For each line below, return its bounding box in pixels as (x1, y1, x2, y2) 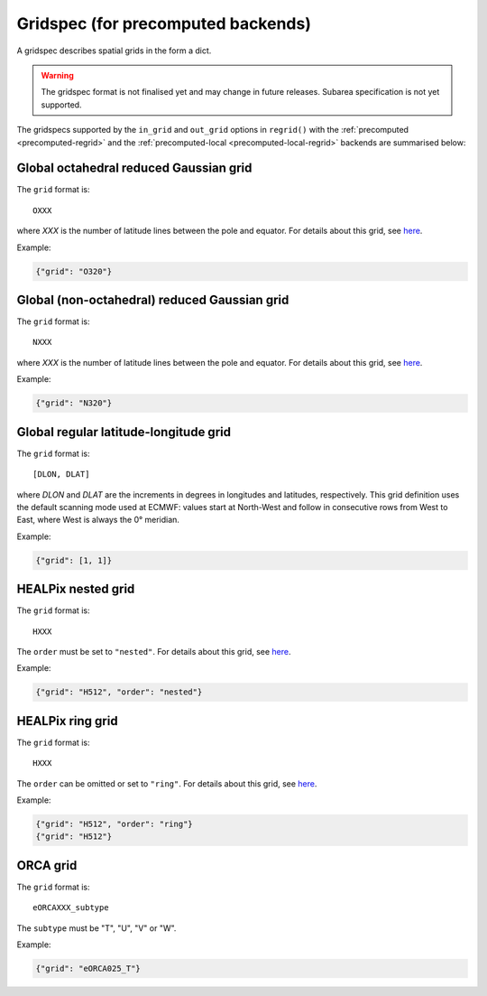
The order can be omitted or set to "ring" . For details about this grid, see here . (16, 777, 317, 789)
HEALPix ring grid (16, 713, 118, 729)
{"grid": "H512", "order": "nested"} (35, 687, 203, 697)
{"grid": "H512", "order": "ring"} (35, 818, 193, 829)
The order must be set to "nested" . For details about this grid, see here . (16, 646, 292, 656)
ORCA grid (16, 858, 78, 873)
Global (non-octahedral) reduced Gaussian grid (16, 292, 289, 307)
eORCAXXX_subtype (32, 903, 109, 913)
